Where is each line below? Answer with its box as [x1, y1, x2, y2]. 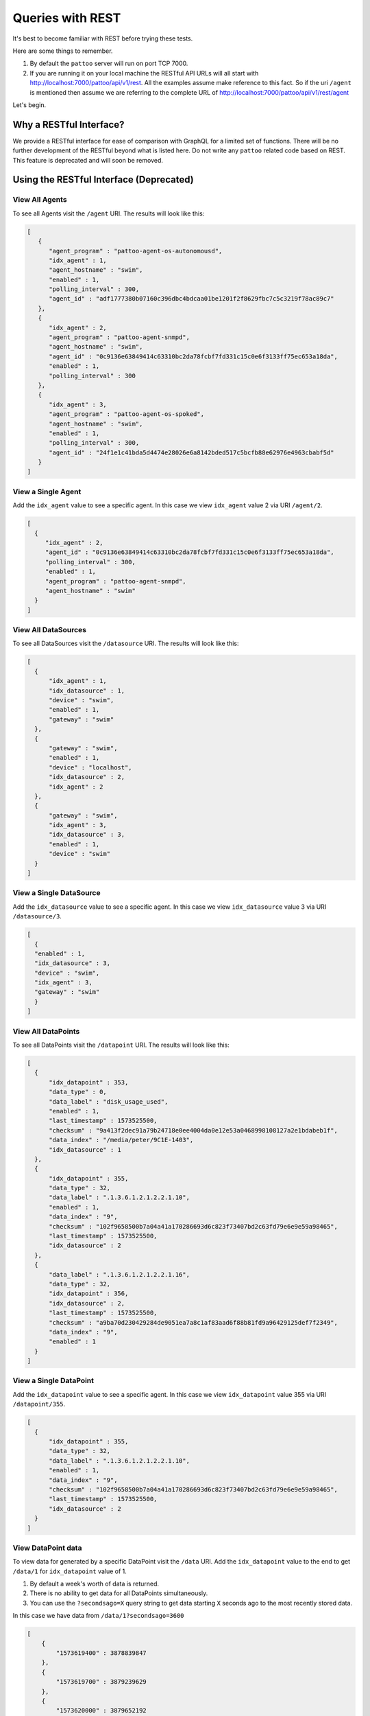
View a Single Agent [12, 487, 82, 496]
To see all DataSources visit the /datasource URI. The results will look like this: [12, 639, 239, 648]
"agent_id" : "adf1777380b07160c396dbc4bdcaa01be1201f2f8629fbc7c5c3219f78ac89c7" [49, 295, 335, 303]
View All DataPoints [12, 1026, 80, 1036]
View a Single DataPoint [12, 1376, 95, 1386]
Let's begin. [12, 100, 47, 109]
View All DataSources [12, 625, 87, 635]
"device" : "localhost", [49, 763, 133, 772]
